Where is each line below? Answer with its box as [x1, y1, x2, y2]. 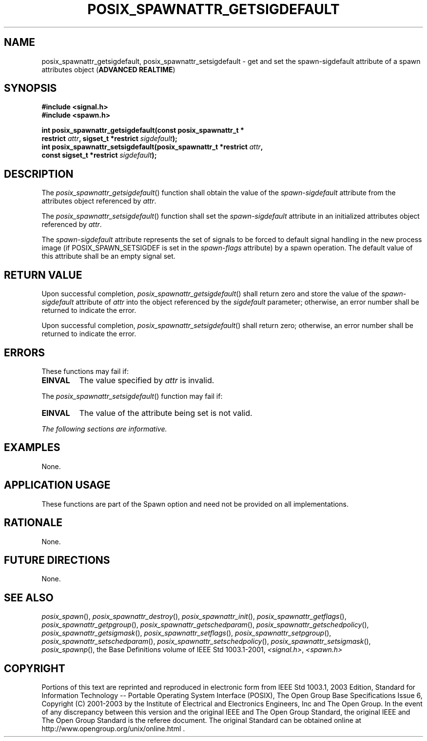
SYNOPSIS [4, 82, 57, 95]
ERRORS [4, 346, 45, 359]
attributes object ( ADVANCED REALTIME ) [41, 65, 175, 74]
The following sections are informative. [41, 424, 167, 433]
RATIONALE [4, 516, 63, 529]
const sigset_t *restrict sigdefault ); [41, 151, 157, 160]
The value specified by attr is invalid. [79, 375, 214, 385]
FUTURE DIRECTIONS [4, 554, 110, 566]
